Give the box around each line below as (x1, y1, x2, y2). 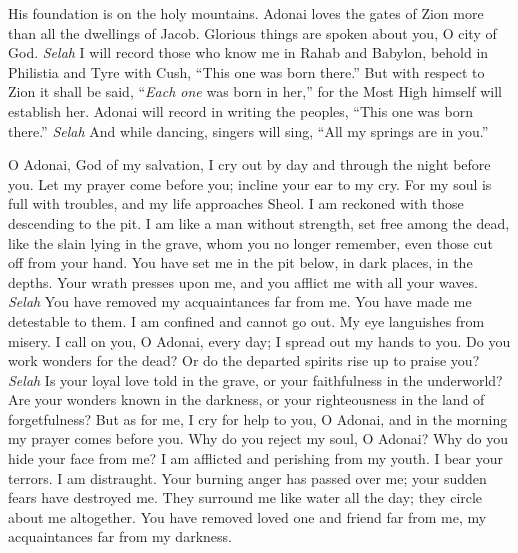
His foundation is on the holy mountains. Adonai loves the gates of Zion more (8, 3, 484, 23)
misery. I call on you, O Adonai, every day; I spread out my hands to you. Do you (8, 330, 511, 351)
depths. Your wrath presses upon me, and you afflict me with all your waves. (8, 271, 478, 292)
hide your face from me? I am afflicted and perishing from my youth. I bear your (8, 448, 503, 469)
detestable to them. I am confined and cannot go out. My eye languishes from (8, 310, 485, 331)
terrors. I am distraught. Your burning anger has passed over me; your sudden (8, 467, 487, 488)
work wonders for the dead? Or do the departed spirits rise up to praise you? (8, 350, 480, 371)
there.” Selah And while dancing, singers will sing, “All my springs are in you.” (8, 120, 489, 141)
